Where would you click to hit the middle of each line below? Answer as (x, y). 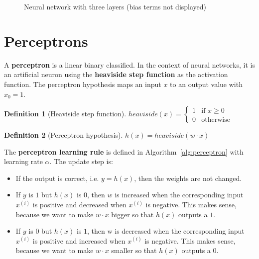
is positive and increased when (79, 240)
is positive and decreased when (79, 205)
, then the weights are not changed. (188, 178)
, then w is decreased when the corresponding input (166, 231)
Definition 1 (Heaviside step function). (65, 114)
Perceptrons (46, 41)
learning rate (23, 161)
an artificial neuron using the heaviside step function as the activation (116, 74)
